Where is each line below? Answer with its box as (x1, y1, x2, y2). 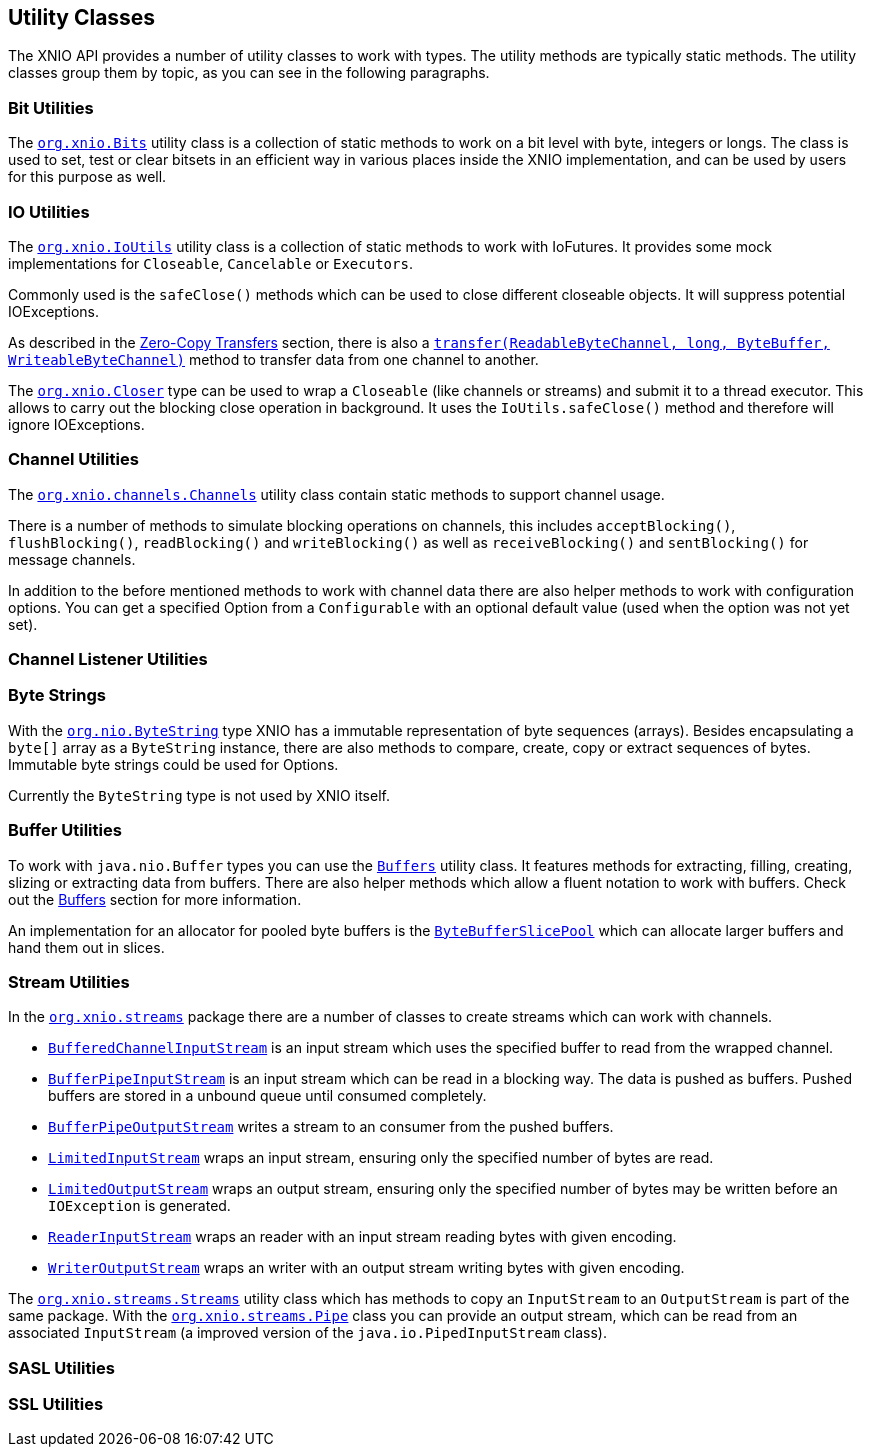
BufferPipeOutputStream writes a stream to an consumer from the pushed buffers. (48, 1118, 614, 1136)
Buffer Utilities (8, 820, 122, 841)
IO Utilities (8, 201, 90, 222)
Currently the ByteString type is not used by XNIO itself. (8, 786, 390, 804)
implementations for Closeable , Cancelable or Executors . (8, 254, 413, 272)
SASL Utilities (8, 1357, 115, 1378)
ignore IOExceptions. (8, 415, 145, 433)
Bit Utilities (8, 97, 94, 118)
